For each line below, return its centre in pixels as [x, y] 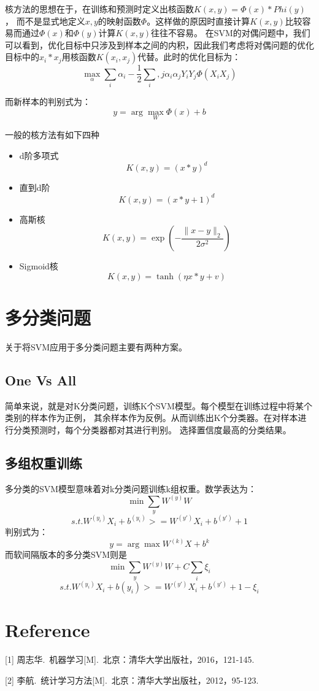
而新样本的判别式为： [48, 102]
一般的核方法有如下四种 [52, 134]
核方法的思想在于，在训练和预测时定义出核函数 [99, 9]
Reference [48, 630]
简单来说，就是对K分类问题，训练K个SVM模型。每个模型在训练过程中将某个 [159, 405]
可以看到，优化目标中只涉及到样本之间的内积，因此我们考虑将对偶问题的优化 [159, 44]
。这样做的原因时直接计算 [198, 21]
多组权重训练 [44, 463]
